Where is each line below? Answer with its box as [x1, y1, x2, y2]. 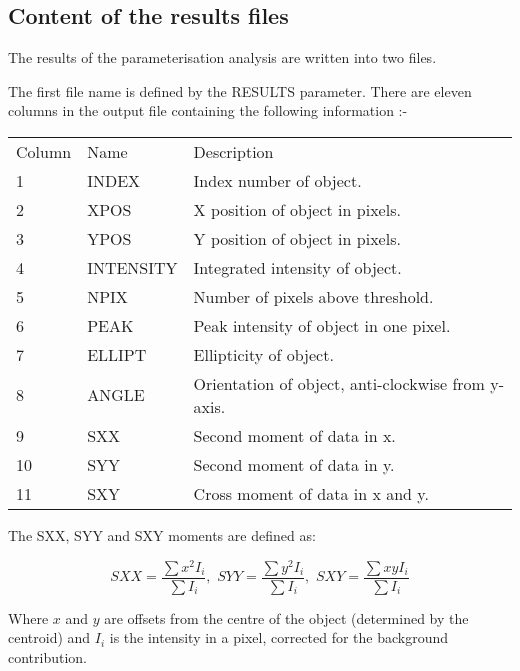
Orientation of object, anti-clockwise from [193, 371, 485, 395]
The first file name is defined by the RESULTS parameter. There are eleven [8, 80, 472, 101]
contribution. [8, 646, 88, 667]
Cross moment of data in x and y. [193, 481, 429, 505]
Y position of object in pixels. [193, 226, 401, 250]
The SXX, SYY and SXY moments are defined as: [8, 524, 316, 545]
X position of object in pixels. [193, 197, 401, 221]
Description [193, 139, 274, 163]
